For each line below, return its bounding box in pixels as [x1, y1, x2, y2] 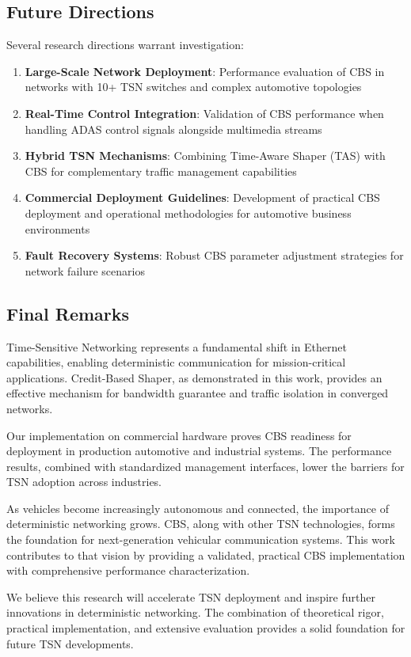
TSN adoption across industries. [6, 473, 162, 490]
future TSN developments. [6, 635, 134, 651]
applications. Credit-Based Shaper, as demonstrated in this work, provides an [6, 369, 382, 385]
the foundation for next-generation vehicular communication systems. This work [6, 531, 395, 548]
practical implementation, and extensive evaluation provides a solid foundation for [6, 620, 405, 636]
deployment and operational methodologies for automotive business [25, 204, 352, 221]
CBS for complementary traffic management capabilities [25, 162, 297, 179]
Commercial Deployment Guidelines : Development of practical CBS [25, 189, 380, 206]
